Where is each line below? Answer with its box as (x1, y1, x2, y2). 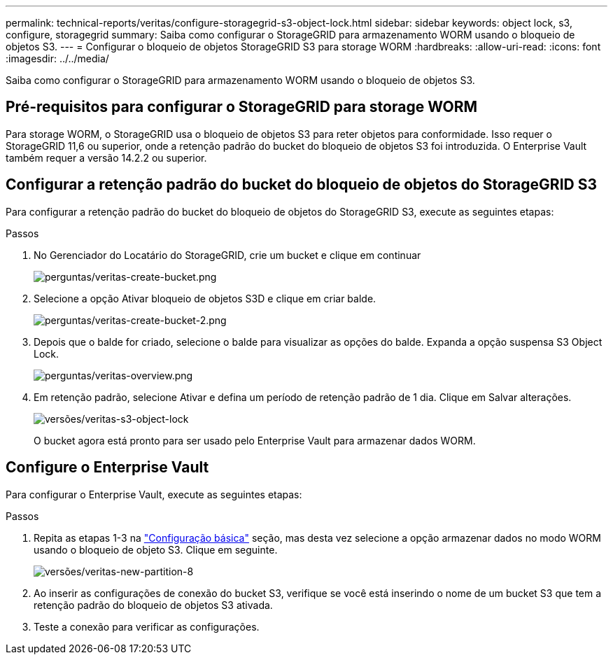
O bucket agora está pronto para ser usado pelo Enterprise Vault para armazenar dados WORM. (34, 434, 476, 447)
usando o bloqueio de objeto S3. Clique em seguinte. (34, 543, 278, 556)
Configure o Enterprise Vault (6, 458, 209, 477)
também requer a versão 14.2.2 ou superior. (6, 151, 207, 164)
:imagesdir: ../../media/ (6, 52, 109, 64)
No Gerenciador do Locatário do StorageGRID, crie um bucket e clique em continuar (34, 248, 421, 261)
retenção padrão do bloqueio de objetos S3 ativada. (34, 598, 273, 611)
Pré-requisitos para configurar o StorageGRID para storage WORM (6, 98, 477, 116)
